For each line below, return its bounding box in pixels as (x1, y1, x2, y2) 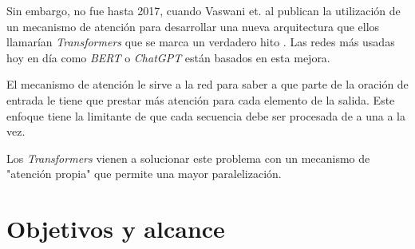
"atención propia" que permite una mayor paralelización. (6, 165, 282, 182)
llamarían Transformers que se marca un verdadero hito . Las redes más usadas (6, 34, 395, 50)
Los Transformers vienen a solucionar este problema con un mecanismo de (6, 149, 370, 166)
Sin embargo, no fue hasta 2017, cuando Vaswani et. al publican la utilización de (6, 2, 401, 18)
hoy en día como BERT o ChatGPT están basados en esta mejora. (6, 49, 330, 65)
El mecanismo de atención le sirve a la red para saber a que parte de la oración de (6, 76, 409, 93)
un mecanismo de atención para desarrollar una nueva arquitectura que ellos (6, 18, 380, 34)
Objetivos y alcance (6, 212, 225, 245)
